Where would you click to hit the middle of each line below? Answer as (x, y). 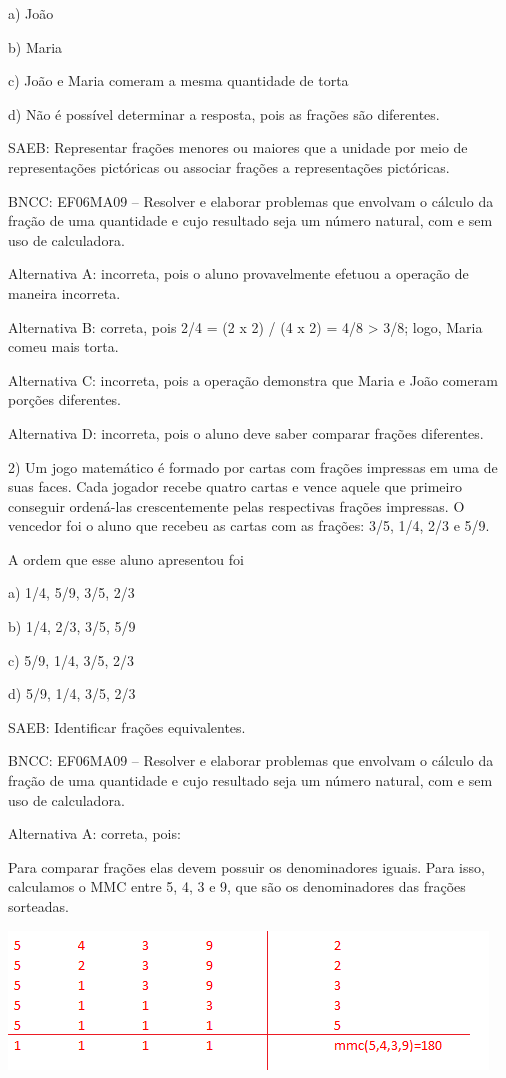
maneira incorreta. (64, 292)
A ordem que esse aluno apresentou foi (126, 558)
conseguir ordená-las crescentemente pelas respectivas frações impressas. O (236, 505)
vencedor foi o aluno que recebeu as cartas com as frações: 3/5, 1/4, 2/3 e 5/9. (249, 525)
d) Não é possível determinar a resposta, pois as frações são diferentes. (224, 113)
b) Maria (35, 46)
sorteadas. (38, 906)
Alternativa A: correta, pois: (94, 833)
